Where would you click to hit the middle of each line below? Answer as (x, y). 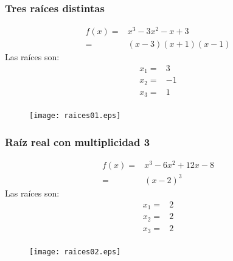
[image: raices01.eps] (75, 116)
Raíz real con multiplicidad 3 (78, 142)
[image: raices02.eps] (75, 252)
